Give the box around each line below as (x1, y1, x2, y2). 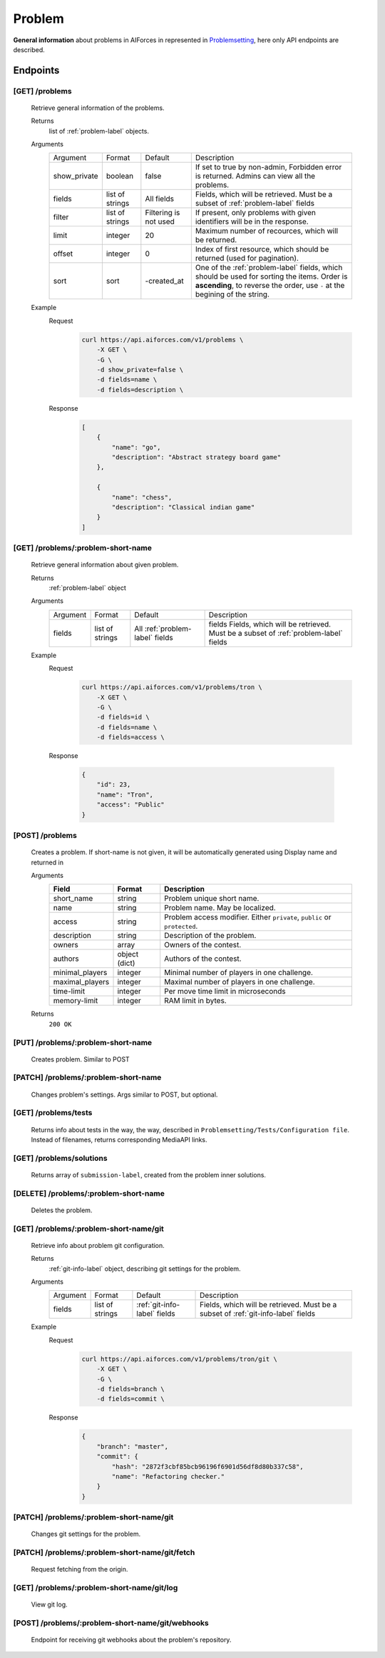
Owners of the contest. (164, 940, 242, 950)
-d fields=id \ (96, 713, 150, 721)
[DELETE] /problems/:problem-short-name (13, 1188, 165, 1198)
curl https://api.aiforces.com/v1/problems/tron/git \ (81, 1354, 277, 1363)
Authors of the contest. (164, 954, 242, 964)
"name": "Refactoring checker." (111, 1472, 225, 1480)
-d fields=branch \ (96, 1384, 165, 1393)
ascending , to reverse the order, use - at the (195, 281, 345, 291)
